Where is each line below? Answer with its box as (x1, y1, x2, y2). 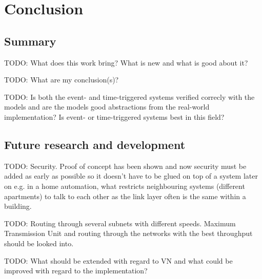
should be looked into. (4, 238, 74, 248)
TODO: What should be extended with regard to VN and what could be (4, 255, 233, 266)
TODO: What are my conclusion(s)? (4, 74, 119, 85)
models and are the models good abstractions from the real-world (4, 101, 210, 112)
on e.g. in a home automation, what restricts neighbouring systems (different (4, 180, 245, 191)
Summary (4, 33, 56, 49)
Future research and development (4, 136, 186, 152)
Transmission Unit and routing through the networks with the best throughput (4, 228, 253, 239)
